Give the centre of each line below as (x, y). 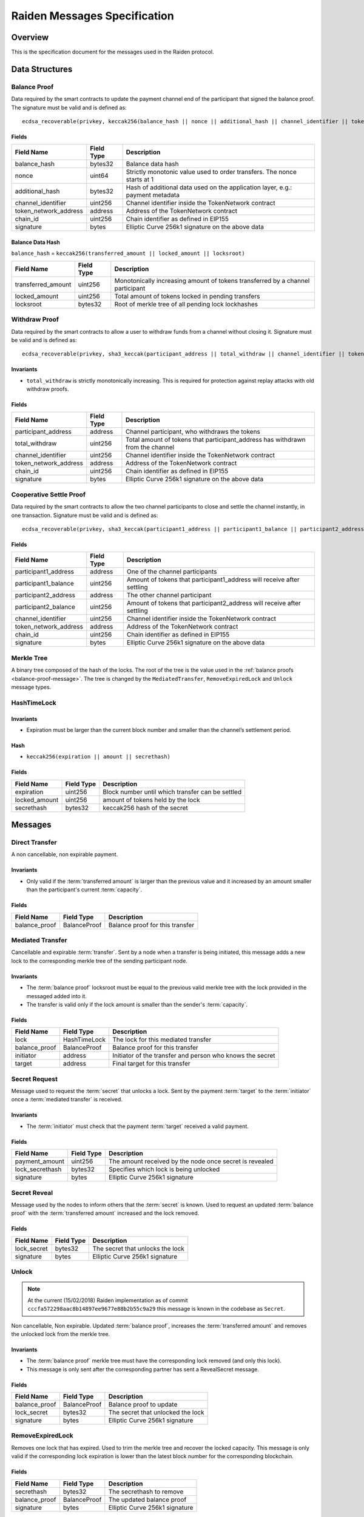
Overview (30, 37)
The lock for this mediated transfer (162, 1039)
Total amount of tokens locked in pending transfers (187, 296)
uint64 (99, 176)
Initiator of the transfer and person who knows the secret (194, 1056)
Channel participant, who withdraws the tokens (193, 432)
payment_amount (40, 1161)
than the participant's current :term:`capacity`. (84, 890)
